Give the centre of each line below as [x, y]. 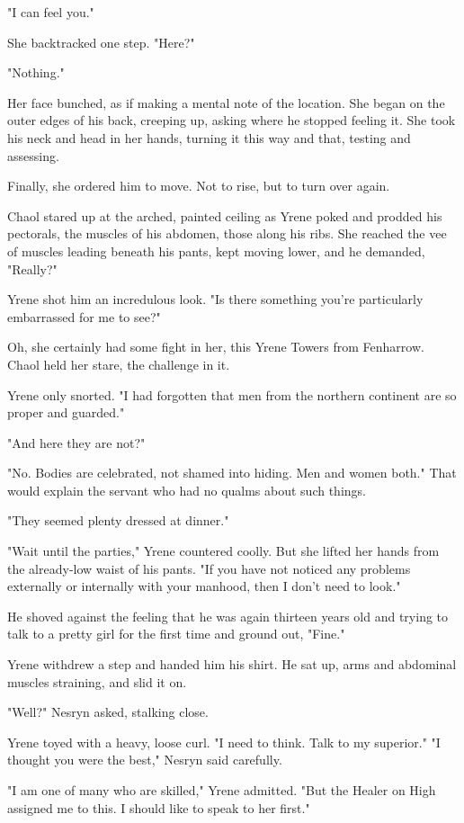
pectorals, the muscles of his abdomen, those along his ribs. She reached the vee [227, 233]
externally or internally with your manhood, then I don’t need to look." [204, 586]
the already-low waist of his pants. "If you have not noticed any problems [209, 568]
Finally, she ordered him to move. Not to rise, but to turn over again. [199, 186]
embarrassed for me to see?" [84, 316]
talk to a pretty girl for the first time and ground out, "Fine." [176, 634]
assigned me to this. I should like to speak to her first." [159, 807]
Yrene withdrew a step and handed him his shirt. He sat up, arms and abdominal [232, 664]
